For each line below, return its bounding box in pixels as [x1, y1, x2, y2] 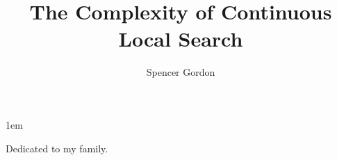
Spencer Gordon [146, 65, 215, 79]
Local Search [118, 24, 243, 53]
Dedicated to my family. [6, 141, 108, 155]
